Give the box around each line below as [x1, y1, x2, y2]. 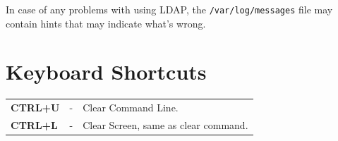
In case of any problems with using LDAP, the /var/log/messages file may [6, 2, 333, 16]
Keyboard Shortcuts [6, 57, 207, 86]
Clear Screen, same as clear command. [83, 117, 248, 132]
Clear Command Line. [83, 100, 179, 115]
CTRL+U [11, 100, 60, 115]
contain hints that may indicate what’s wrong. [6, 16, 206, 30]
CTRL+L [11, 117, 58, 132]
